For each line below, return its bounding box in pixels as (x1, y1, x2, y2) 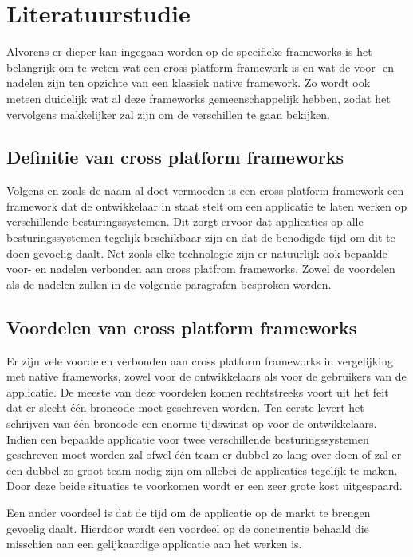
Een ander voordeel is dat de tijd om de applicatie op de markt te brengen (6, 504, 371, 520)
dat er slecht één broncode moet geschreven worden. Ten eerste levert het (6, 399, 364, 416)
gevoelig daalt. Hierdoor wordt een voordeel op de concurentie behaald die (6, 519, 369, 536)
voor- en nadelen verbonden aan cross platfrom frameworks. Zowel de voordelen (6, 260, 395, 277)
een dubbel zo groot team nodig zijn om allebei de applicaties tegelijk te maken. (6, 461, 398, 478)
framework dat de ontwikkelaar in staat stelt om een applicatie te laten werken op (6, 197, 407, 214)
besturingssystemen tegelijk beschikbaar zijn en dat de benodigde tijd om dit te (6, 229, 395, 246)
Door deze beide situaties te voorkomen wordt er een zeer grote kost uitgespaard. (6, 477, 403, 494)
